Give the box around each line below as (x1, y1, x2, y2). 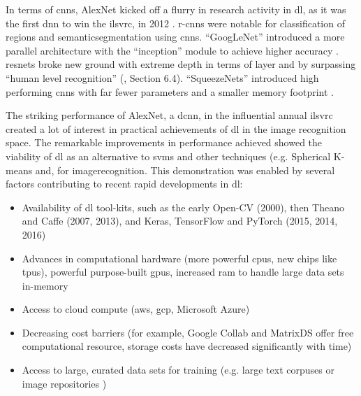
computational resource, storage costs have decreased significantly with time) (22, 339, 352, 353)
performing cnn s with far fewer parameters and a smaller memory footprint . (6, 84, 334, 99)
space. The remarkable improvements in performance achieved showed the (6, 135, 323, 150)
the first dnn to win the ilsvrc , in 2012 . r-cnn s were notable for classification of (6, 15, 345, 30)
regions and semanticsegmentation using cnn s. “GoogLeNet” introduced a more (6, 29, 345, 44)
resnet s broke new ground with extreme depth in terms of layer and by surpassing (6, 57, 356, 71)
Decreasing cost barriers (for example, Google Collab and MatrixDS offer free (22, 325, 354, 339)
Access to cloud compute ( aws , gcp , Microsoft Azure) (22, 302, 250, 316)
